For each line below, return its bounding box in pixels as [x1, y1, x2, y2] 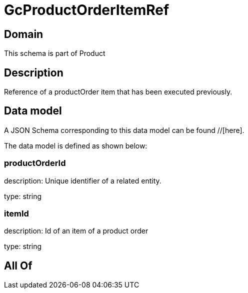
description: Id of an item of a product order [4, 226, 148, 235]
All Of [4, 259, 32, 272]
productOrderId [4, 158, 66, 168]
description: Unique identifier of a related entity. [4, 176, 161, 185]
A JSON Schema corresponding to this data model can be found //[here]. [4, 125, 244, 134]
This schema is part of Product [4, 49, 105, 58]
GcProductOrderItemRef [4, 1, 169, 18]
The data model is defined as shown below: [4, 141, 147, 150]
